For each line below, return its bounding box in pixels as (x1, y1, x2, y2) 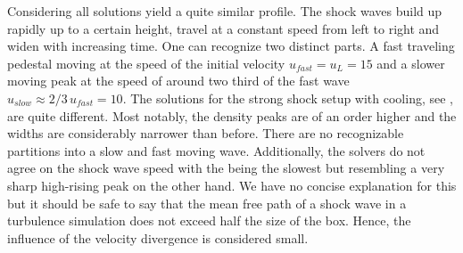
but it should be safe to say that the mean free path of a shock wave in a (7, 193, 407, 212)
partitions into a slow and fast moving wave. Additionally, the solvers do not (7, 141, 426, 159)
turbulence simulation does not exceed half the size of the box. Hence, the (7, 211, 411, 230)
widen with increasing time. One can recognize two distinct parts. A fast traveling (7, 37, 455, 55)
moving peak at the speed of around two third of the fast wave (7, 71, 350, 90)
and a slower (376, 53, 445, 72)
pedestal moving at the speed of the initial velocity (7, 53, 285, 72)
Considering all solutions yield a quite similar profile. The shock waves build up (7, 2, 442, 20)
